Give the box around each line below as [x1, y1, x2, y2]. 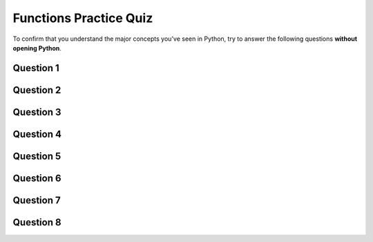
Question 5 [12, 150, 61, 162]
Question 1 [12, 62, 60, 74]
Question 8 [12, 216, 61, 228]
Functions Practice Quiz [12, 10, 153, 26]
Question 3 [12, 106, 61, 118]
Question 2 [12, 84, 61, 96]
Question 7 [12, 194, 61, 206]
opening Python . [12, 44, 62, 52]
